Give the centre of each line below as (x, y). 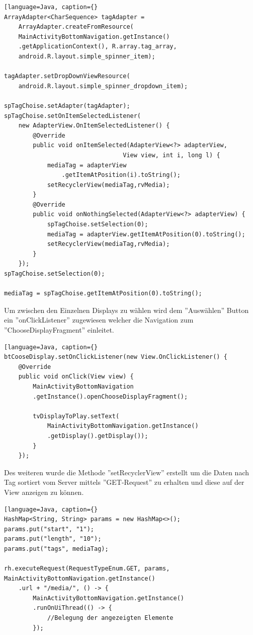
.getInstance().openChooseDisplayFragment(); (110, 396)
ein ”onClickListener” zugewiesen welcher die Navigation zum (99, 320)
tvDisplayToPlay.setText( (76, 416)
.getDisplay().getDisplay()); (98, 436)
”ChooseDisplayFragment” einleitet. (59, 330)
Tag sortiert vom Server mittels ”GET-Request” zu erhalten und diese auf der (124, 482)
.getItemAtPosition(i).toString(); (121, 175)
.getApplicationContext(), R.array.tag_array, (98, 47)
